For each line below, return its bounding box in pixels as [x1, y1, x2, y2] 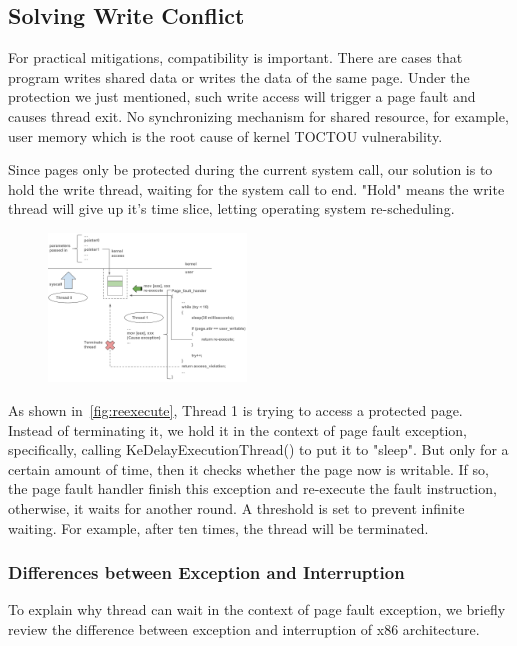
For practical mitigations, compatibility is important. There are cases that [8, 47, 463, 68]
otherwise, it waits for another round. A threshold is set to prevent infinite [8, 497, 465, 518]
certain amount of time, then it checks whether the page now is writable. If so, [8, 458, 489, 479]
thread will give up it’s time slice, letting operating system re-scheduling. [8, 198, 455, 219]
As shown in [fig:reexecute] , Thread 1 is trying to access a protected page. [8, 399, 463, 420]
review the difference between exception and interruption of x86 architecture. [8, 618, 480, 639]
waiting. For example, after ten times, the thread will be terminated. [8, 517, 429, 538]
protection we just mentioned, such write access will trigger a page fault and [8, 86, 476, 107]
